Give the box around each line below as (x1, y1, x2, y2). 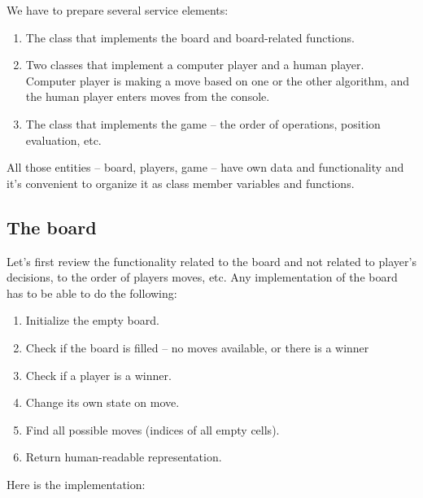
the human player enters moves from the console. (25, 88, 270, 105)
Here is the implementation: (7, 475, 146, 492)
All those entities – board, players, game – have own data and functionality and (7, 159, 404, 176)
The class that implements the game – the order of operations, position (25, 115, 381, 132)
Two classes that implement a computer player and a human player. (25, 56, 364, 73)
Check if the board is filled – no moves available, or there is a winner (25, 339, 369, 356)
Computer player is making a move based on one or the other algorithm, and (25, 72, 410, 89)
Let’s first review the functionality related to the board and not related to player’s (7, 252, 416, 269)
